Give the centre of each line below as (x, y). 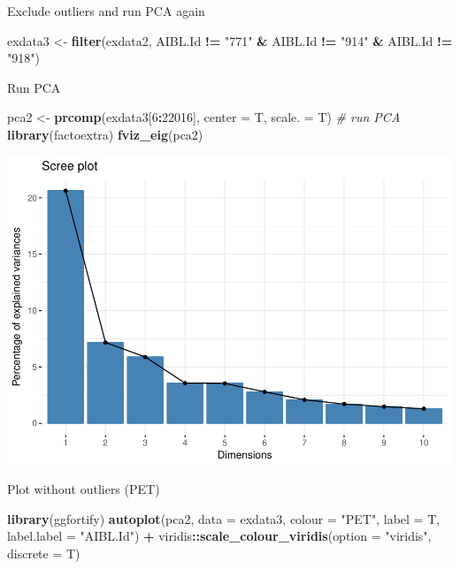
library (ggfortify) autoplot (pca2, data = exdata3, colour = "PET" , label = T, (224, 518)
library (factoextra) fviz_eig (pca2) (105, 134)
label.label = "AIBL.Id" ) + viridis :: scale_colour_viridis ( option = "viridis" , (219, 536)
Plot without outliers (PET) (84, 489)
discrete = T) (44, 553)
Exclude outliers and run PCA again (106, 11)
